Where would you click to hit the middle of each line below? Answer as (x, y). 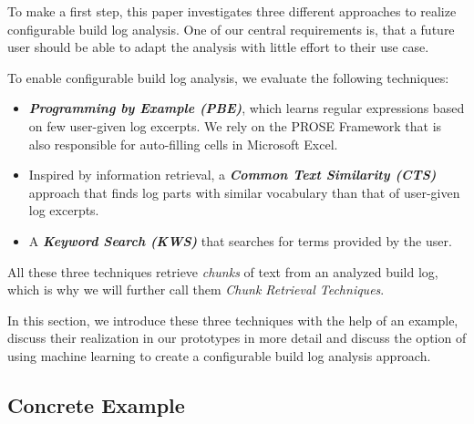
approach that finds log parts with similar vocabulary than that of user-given (244, 192)
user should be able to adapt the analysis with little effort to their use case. (218, 47)
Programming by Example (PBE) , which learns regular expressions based (247, 108)
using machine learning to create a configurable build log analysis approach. (219, 355)
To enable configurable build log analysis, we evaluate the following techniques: (228, 77)
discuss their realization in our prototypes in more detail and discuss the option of (237, 338)
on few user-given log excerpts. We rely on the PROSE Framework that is (235, 125)
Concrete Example (96, 404)
